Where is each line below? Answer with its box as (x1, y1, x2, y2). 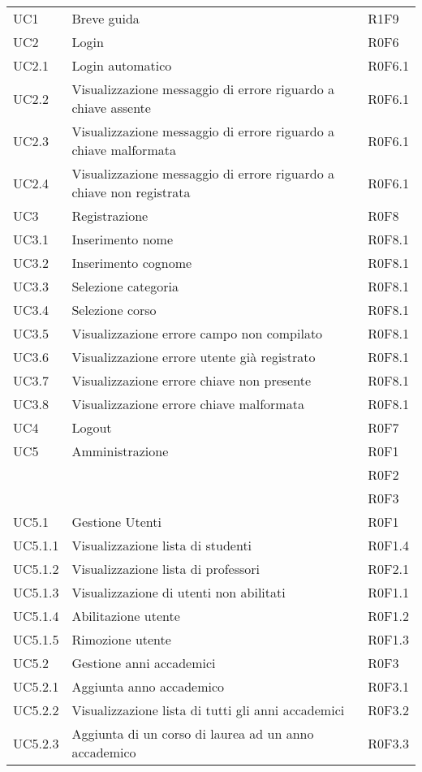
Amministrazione (71, 442, 169, 460)
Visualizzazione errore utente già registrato (71, 347, 316, 366)
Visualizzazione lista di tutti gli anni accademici (71, 701, 345, 719)
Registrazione (71, 206, 149, 225)
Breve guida (71, 9, 140, 28)
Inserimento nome (71, 230, 174, 248)
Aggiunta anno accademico (71, 677, 225, 696)
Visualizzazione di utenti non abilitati (71, 583, 286, 602)
